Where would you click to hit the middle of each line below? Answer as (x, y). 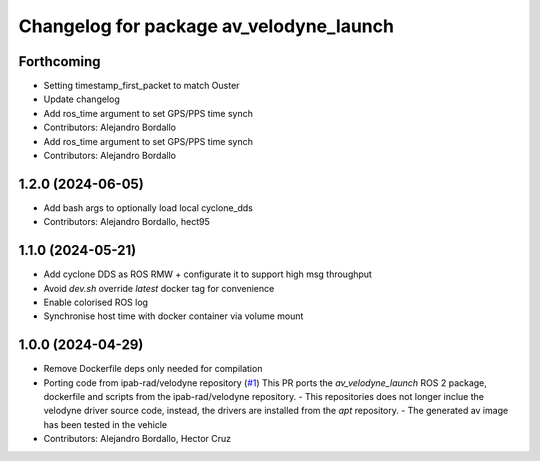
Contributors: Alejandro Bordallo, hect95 (126, 222)
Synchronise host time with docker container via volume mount (173, 316)
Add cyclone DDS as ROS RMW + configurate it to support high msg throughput (207, 274)
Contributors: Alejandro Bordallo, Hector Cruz (137, 439)
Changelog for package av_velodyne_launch (206, 26)
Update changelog (81, 99)
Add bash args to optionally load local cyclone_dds (148, 207)
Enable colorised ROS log (96, 302)
